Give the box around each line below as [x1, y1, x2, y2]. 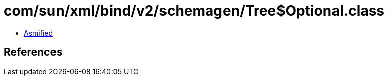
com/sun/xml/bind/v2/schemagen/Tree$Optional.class [4, 2, 385, 19]
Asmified [24, 28, 53, 37]
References [4, 46, 63, 59]
